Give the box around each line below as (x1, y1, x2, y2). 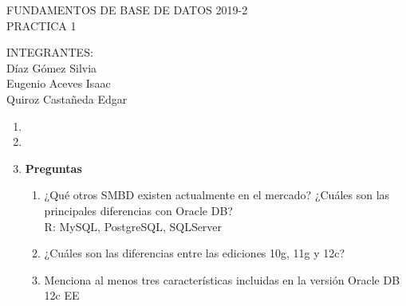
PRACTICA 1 (6, 17, 77, 33)
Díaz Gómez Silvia (6, 59, 97, 76)
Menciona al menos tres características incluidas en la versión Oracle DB (44, 271, 400, 288)
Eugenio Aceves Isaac (6, 75, 111, 92)
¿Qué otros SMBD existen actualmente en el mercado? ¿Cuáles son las (44, 186, 390, 203)
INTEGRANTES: (6, 44, 93, 61)
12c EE (44, 287, 80, 304)
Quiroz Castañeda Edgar (6, 90, 128, 107)
